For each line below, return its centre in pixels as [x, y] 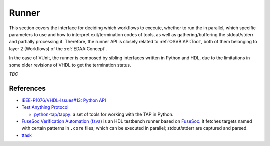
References [27, 88]
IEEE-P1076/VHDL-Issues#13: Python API [64, 100]
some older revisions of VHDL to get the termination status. [70, 65]
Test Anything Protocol [45, 107]
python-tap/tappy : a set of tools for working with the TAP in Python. [104, 114]
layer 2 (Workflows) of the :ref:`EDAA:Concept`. [58, 49]
